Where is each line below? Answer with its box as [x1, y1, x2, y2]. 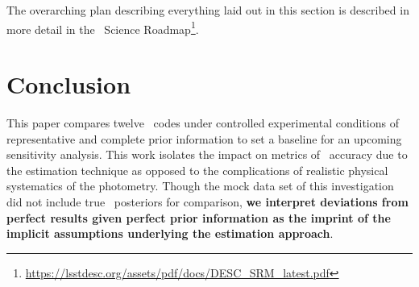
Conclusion [6, 68, 131, 101]
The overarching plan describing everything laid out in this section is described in [6, 2, 409, 18]
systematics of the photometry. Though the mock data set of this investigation [6, 177, 394, 194]
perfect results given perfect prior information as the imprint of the [6, 209, 391, 226]
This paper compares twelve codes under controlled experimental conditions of [6, 114, 399, 131]
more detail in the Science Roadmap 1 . [6, 18, 199, 37]
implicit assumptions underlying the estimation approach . [6, 225, 334, 242]
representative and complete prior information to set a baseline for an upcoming [6, 130, 402, 147]
